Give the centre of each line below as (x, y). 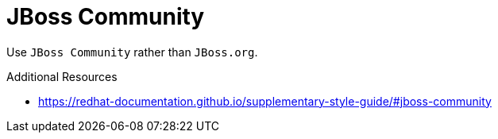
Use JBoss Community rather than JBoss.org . (132, 52)
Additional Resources (62, 76)
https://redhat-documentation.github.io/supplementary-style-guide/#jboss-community (265, 101)
